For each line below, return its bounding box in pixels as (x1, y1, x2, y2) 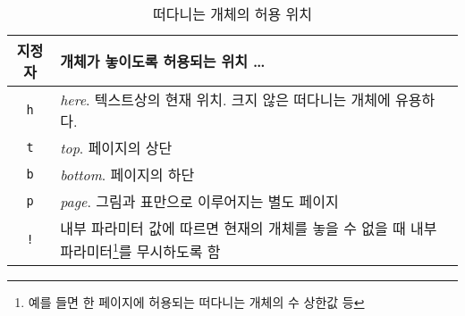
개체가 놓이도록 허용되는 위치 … (60, 51, 266, 71)
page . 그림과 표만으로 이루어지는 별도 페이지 (60, 191, 339, 212)
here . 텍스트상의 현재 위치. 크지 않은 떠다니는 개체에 (60, 89, 391, 110)
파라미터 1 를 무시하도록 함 (60, 238, 221, 262)
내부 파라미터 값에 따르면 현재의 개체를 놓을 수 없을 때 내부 (60, 218, 437, 238)
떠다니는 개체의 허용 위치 (153, 4, 312, 24)
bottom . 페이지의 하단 (60, 164, 195, 185)
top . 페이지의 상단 (60, 137, 173, 158)
